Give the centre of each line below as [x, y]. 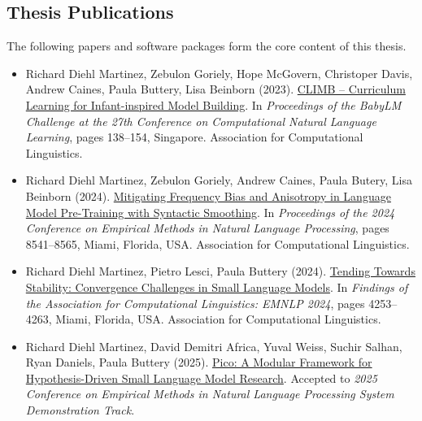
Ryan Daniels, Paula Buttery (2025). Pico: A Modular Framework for [199, 362]
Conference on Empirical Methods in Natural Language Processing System [210, 394]
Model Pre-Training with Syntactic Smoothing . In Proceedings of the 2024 [210, 212]
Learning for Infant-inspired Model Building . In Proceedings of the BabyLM [213, 104]
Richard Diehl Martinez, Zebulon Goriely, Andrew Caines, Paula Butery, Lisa [219, 180]
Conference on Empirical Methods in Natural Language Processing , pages [207, 228]
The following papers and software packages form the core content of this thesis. [207, 46]
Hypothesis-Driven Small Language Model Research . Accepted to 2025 [201, 378]
